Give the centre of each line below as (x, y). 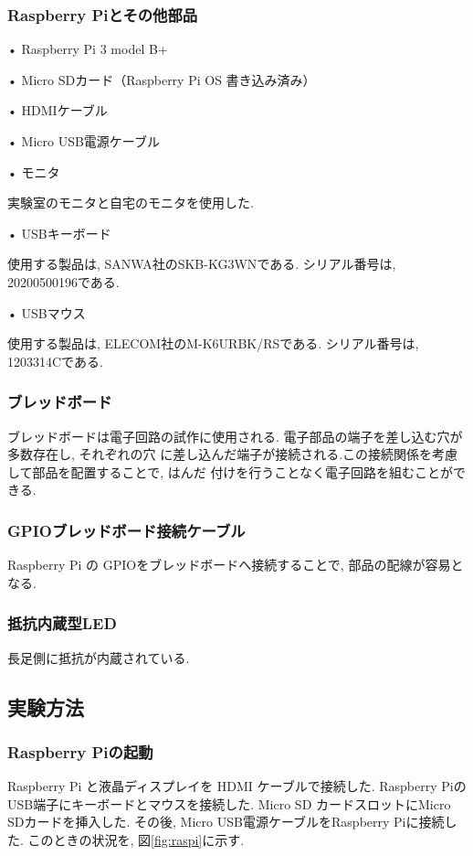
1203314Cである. (55, 361)
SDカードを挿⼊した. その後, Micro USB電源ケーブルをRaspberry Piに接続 (226, 822)
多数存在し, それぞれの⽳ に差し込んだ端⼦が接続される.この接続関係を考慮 (233, 454)
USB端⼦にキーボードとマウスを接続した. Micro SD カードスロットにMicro (229, 803)
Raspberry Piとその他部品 (103, 14)
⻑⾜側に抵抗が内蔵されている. (99, 657)
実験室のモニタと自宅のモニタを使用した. (131, 203)
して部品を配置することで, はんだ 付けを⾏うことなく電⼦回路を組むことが (230, 471)
